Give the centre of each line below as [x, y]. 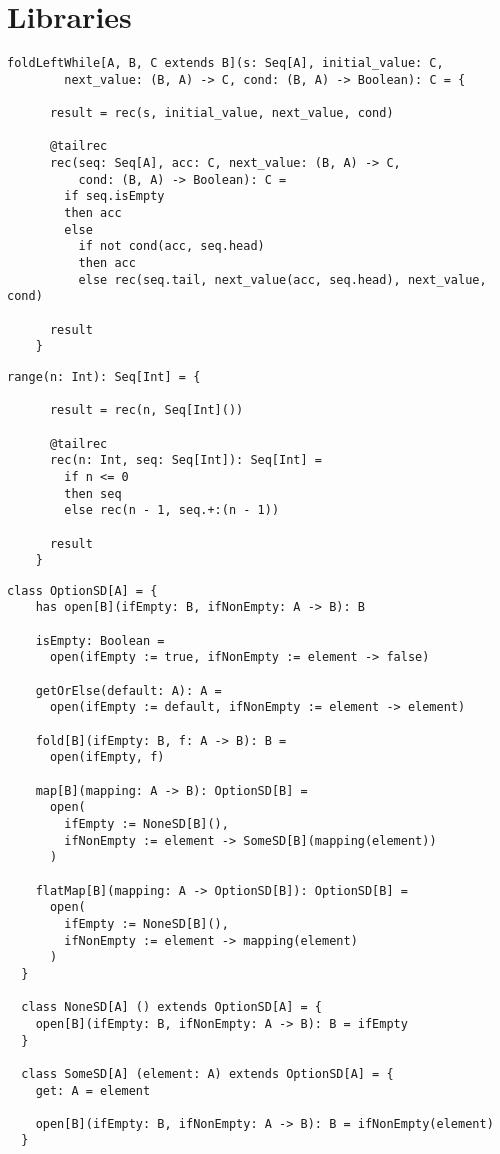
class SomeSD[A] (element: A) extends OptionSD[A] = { [207, 1073]
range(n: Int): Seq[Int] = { [104, 376]
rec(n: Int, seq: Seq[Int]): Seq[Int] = [185, 460]
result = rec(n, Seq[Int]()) [146, 410]
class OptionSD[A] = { [82, 590]
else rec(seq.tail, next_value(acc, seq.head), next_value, [282, 279]
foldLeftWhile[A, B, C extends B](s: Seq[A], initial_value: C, [225, 63]
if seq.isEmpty [114, 196]
